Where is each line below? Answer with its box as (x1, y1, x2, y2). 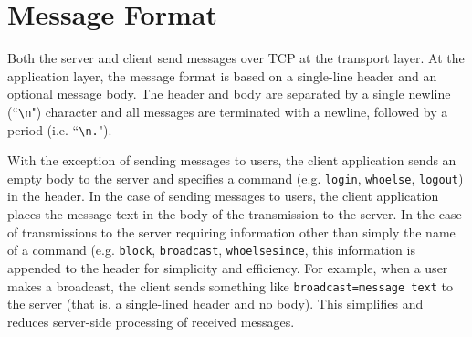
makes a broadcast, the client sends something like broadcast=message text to (7, 276, 454, 295)
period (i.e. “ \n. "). (7, 120, 112, 139)
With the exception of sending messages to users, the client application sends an (7, 151, 456, 170)
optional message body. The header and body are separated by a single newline (7, 84, 451, 103)
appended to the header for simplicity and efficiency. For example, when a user (7, 258, 448, 277)
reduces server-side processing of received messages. (7, 311, 295, 331)
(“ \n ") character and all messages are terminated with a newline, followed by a (7, 101, 448, 121)
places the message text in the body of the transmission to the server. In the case (7, 205, 462, 224)
